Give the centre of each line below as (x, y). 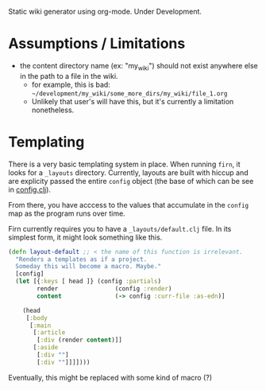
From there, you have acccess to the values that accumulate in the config (129, 205)
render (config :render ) (104, 289)
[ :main (40, 326)
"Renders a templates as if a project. (81, 259)
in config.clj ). (30, 189)
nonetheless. (53, 110)
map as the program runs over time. (67, 213)
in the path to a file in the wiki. (69, 76)
